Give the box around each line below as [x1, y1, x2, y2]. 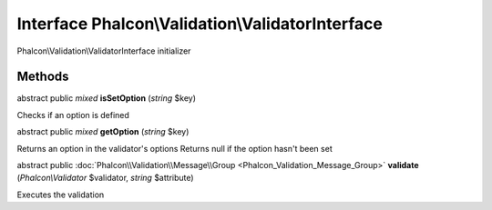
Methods [16, 69, 69, 85]
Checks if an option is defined [16, 109, 129, 120]
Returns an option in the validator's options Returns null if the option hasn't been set [16, 143, 333, 154]
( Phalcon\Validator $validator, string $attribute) [16, 173, 195, 184]
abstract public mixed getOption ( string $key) [16, 126, 190, 137]
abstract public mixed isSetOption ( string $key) [16, 93, 196, 104]
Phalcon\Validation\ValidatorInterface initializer [16, 45, 191, 56]
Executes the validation [16, 189, 105, 200]
